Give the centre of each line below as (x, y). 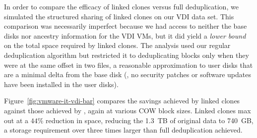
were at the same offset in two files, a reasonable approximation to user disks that (128, 65)
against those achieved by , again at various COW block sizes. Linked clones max (128, 110)
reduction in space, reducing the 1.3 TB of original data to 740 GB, (150, 120)
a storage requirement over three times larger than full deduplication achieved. (123, 130)
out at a (16, 120)
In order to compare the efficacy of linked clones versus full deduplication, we (121, 6)
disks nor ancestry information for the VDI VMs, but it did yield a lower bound (125, 35)
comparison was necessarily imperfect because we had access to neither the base (126, 26)
